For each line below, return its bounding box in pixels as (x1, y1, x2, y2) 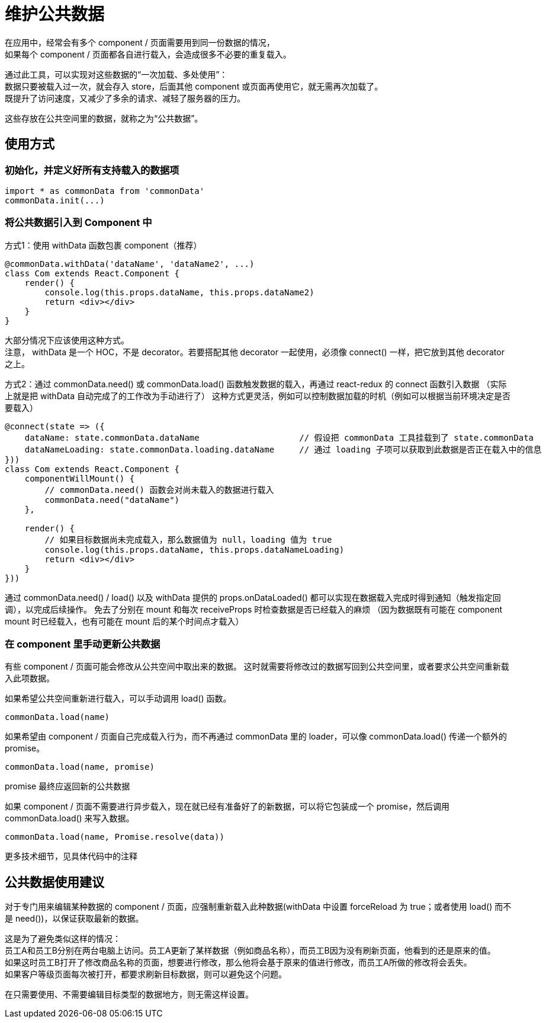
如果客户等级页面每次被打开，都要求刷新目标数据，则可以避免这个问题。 (5, 969, 287, 980)
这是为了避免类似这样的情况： (5, 933, 121, 944)
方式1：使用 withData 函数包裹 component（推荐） (5, 240, 202, 250)
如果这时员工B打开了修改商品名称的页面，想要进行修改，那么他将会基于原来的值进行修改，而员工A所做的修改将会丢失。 (5, 957, 472, 968)
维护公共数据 (5, 4, 105, 24)
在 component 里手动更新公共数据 (5, 638, 160, 651)
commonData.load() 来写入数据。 (5, 813, 134, 824)
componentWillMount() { (24, 473, 135, 483)
